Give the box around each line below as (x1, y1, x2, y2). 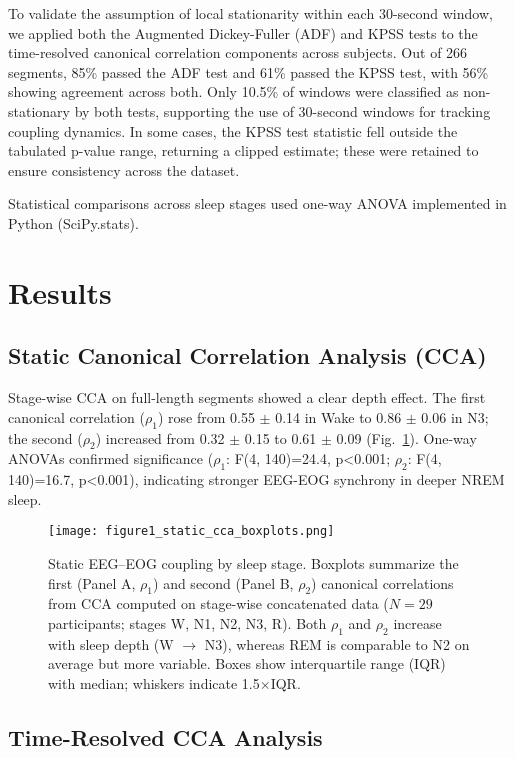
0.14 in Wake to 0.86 (275, 406, 402, 427)
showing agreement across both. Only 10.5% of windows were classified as (8, 81, 459, 102)
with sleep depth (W (48, 633, 174, 654)
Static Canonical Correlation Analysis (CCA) (8, 340, 487, 371)
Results (8, 271, 112, 312)
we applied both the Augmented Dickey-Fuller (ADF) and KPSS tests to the (8, 22, 478, 43)
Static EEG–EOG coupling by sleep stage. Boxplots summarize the (48, 552, 459, 573)
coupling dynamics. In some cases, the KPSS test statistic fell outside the (8, 120, 458, 141)
